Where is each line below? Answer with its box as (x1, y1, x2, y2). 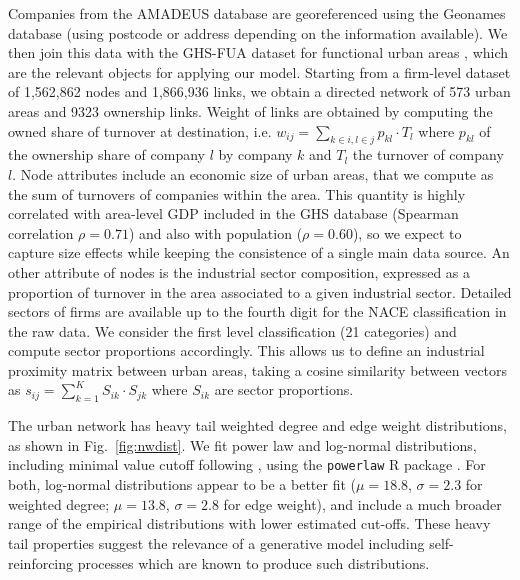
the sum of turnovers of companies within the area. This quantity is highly (8, 183, 466, 204)
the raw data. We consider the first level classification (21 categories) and (8, 320, 457, 341)
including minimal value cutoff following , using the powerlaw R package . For (8, 454, 486, 475)
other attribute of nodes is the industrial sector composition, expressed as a (8, 261, 471, 282)
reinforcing (8, 552, 74, 573)
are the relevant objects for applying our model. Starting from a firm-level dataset (8, 61, 511, 82)
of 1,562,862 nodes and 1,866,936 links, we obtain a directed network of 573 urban (8, 81, 511, 102)
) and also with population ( (128, 222, 303, 243)
